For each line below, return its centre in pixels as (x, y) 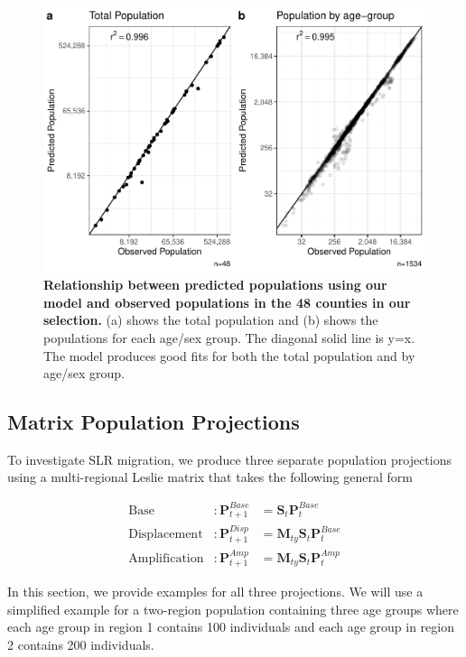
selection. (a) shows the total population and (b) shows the (211, 320)
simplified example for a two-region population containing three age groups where (233, 609)
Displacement (166, 535)
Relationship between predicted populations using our (215, 285)
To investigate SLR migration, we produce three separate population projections (229, 459)
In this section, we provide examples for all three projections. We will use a (215, 591)
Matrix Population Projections (154, 422)
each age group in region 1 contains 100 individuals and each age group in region (231, 627)
